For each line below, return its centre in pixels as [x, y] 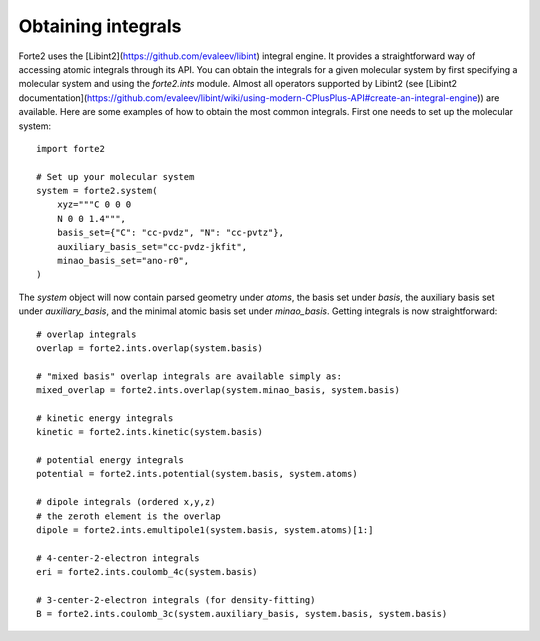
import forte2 [70, 148]
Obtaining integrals [100, 26]
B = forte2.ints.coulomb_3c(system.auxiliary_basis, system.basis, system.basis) [242, 614]
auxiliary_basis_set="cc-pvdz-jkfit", [152, 246]
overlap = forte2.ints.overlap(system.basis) [150, 348]
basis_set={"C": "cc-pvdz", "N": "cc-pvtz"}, [170, 233]
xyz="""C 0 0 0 [94, 204]
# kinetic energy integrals [105, 418]
